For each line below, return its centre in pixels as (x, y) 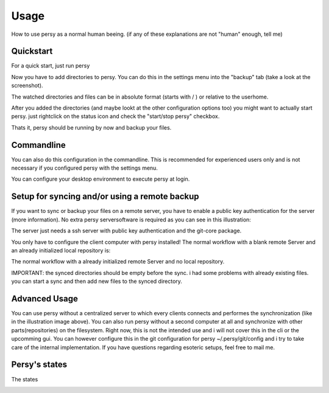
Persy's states (39, 365)
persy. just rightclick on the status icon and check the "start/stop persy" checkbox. (115, 116)
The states (25, 379)
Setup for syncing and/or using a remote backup (105, 197)
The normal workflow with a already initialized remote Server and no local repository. (118, 262)
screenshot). (27, 86)
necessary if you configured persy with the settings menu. (85, 168)
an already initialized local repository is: (61, 250)
